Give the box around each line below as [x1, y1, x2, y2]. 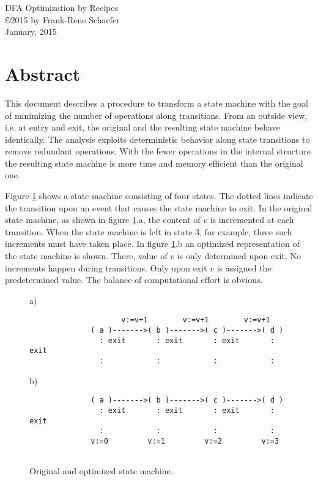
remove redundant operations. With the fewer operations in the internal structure [5, 145, 311, 157]
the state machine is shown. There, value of [5, 249, 168, 262]
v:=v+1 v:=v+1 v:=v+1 [121, 316, 270, 325]
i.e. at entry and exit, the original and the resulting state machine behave [5, 121, 280, 134]
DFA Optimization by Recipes [5, 1, 118, 13]
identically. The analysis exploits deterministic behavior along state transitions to [5, 132, 310, 145]
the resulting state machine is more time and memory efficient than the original [5, 156, 303, 169]
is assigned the [216, 261, 272, 274]
